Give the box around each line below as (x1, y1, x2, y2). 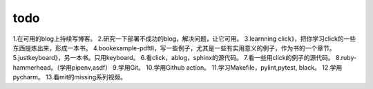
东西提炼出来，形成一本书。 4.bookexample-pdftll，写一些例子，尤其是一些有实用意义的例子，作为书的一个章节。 (12, 43, 336, 52)
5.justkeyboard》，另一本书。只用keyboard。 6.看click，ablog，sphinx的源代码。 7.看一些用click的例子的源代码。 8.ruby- (12, 54, 357, 62)
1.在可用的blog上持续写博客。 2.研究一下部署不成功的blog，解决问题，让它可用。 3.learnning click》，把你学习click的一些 (12, 34, 356, 43)
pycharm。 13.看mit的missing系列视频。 (12, 73, 127, 81)
